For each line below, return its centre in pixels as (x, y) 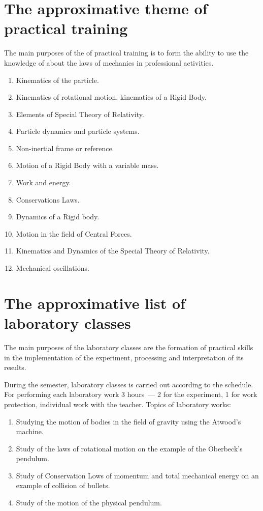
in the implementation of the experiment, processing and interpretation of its (124, 357)
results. (15, 367)
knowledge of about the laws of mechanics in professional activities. (109, 62)
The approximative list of (95, 303)
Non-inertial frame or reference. (65, 148)
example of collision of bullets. (63, 485)
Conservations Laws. (48, 199)
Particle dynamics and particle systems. (78, 131)
